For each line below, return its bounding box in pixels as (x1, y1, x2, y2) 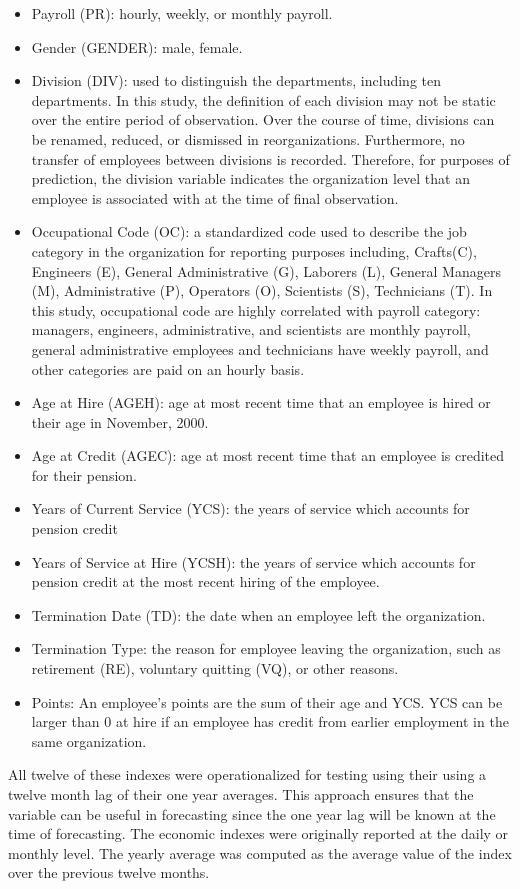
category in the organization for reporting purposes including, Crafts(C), (31, 240, 477, 261)
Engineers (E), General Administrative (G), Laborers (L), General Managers (31, 260, 501, 281)
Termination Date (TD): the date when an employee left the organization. (31, 604, 486, 625)
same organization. (31, 730, 147, 751)
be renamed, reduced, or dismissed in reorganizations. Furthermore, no (31, 128, 465, 149)
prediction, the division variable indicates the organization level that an (31, 168, 470, 189)
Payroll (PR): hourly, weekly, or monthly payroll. (31, 3, 333, 23)
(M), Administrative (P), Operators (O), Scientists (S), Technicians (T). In (31, 280, 493, 301)
